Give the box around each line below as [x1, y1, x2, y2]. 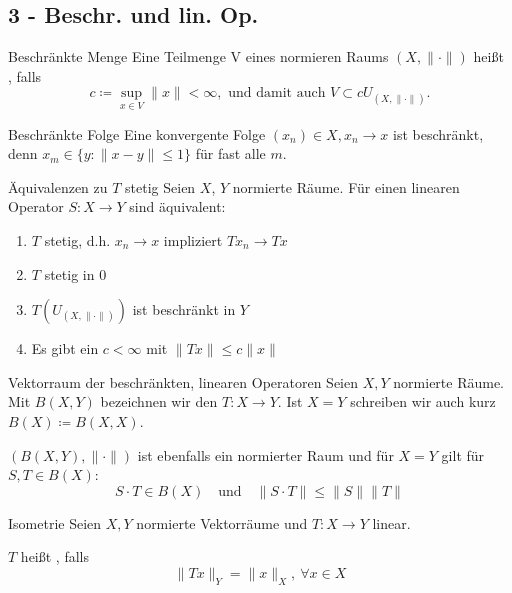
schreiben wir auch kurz [350, 391, 496, 412]
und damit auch [228, 86, 326, 101]
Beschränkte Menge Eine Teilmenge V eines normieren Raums [8, 46, 389, 67]
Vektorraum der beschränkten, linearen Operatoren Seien [8, 371, 359, 392]
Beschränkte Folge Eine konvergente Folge [8, 123, 266, 144]
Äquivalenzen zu [8, 176, 108, 197]
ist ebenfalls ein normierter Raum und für [137, 444, 394, 465]
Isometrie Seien [8, 512, 102, 533]
